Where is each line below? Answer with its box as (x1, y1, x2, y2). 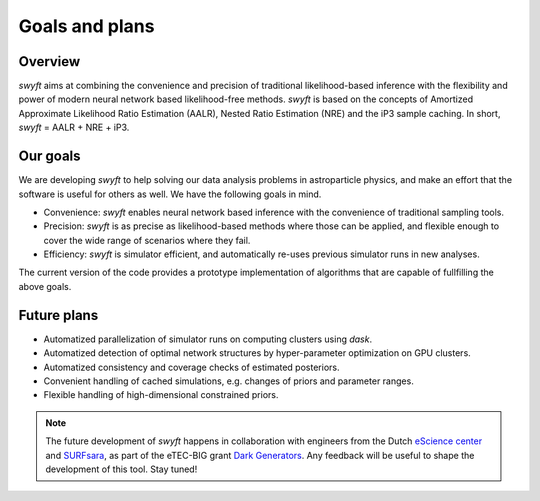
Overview (18, 53, 81, 70)
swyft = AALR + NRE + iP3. (18, 121, 130, 134)
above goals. (18, 280, 72, 292)
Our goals (18, 148, 81, 165)
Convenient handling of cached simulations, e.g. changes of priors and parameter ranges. (43, 375, 414, 387)
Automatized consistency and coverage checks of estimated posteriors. (43, 361, 340, 373)
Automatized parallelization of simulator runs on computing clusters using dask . (43, 333, 373, 345)
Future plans (18, 306, 99, 324)
